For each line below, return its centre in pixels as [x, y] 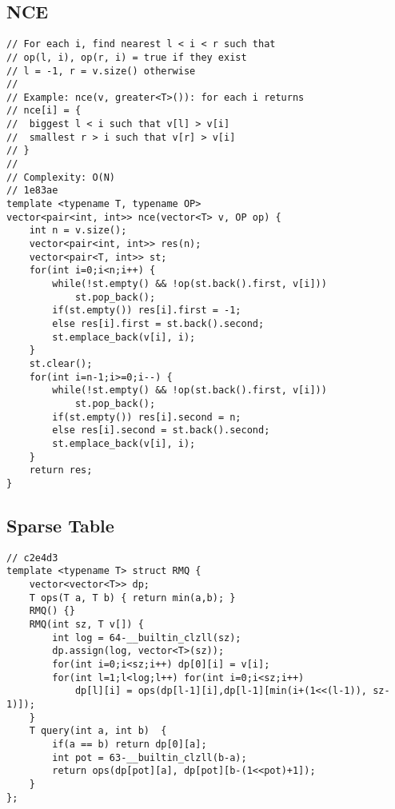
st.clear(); [61, 363]
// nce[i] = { [44, 111]
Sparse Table [60, 525]
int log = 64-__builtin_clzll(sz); [147, 638]
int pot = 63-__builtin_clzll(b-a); [150, 757]
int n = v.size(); [78, 231]
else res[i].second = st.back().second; [161, 430]
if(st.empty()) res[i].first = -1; [147, 311]
